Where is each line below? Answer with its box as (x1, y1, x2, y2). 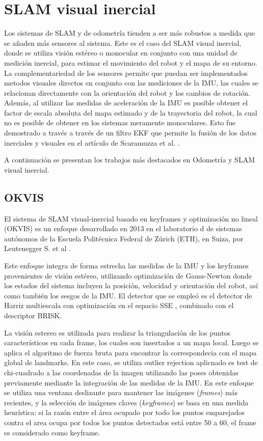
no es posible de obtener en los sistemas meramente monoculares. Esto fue (4, 117, 236, 128)
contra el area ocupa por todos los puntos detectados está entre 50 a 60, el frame (4, 417, 256, 427)
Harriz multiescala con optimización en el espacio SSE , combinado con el (4, 300, 234, 311)
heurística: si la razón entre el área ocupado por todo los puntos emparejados (4, 407, 245, 418)
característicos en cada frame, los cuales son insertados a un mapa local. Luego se (4, 337, 259, 348)
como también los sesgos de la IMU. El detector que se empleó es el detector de (4, 290, 252, 300)
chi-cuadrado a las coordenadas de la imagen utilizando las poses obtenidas (4, 367, 239, 377)
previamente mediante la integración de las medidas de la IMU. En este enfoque (4, 377, 254, 388)
